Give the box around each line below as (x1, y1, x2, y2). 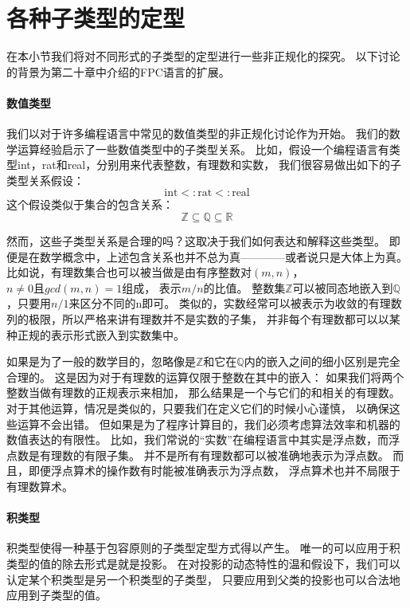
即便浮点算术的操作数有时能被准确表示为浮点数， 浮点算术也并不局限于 (28, 462, 400, 479)
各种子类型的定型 (6, 2, 185, 34)
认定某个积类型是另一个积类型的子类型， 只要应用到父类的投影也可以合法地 (6, 571, 400, 587)
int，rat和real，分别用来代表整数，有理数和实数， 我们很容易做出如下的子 (17, 156, 401, 173)
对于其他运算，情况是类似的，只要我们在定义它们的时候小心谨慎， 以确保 (6, 400, 389, 417)
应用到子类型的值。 (6, 586, 107, 603)
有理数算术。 (6, 477, 73, 494)
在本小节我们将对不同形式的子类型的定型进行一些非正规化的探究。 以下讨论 (6, 48, 400, 65)
